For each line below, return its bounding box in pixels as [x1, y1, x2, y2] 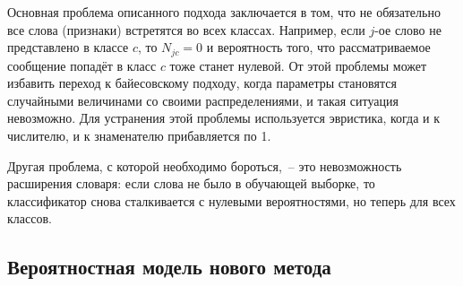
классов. [7, 209, 52, 228]
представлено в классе [7, 38, 129, 56]
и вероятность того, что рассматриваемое [206, 38, 431, 56]
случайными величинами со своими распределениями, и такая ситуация [7, 91, 399, 109]
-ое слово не [374, 20, 442, 39]
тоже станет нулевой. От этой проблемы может [169, 56, 427, 74]
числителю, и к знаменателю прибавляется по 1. [7, 126, 271, 145]
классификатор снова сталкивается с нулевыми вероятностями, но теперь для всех [7, 191, 456, 210]
